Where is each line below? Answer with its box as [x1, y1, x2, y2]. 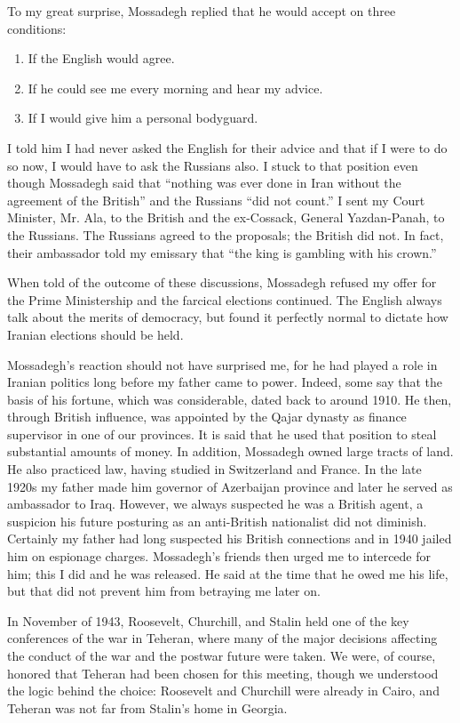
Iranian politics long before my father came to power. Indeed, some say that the [7, 373, 442, 391]
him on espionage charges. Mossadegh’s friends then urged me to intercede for [7, 547, 432, 566]
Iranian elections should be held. [7, 325, 184, 343]
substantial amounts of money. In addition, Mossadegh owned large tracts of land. [7, 442, 454, 461]
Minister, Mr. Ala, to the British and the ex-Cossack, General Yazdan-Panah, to [7, 208, 445, 227]
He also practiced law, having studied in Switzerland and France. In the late [7, 460, 422, 478]
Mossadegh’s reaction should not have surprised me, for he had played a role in [7, 355, 438, 374]
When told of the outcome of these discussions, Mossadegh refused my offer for [7, 273, 437, 292]
